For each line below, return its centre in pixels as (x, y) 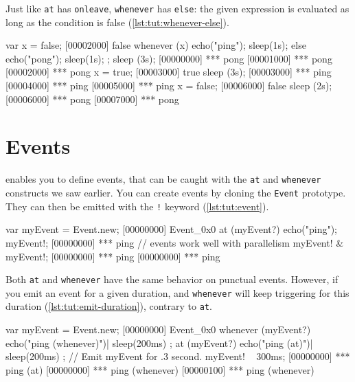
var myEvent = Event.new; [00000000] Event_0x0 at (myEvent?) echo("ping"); (172, 229)
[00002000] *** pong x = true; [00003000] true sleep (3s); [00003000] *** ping (169, 72)
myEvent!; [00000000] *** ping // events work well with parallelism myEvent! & (175, 242)
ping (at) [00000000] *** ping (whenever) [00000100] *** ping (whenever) (160, 369)
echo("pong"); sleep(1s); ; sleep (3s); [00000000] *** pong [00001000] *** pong (169, 58)
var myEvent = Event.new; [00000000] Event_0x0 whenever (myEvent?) (158, 329)
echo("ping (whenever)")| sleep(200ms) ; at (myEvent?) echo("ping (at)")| (159, 342)
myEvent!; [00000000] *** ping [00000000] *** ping (113, 256)
